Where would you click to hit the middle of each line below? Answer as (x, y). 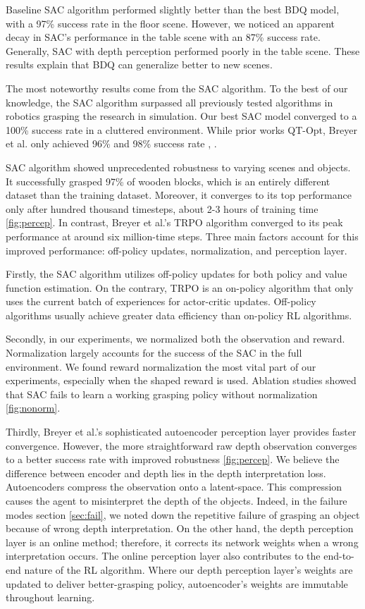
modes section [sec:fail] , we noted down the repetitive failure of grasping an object (183, 514)
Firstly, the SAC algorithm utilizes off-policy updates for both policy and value (177, 274)
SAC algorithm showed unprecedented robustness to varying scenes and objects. (178, 167)
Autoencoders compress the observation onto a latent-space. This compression (174, 487)
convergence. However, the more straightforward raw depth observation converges (181, 445)
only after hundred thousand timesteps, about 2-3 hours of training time (162, 208)
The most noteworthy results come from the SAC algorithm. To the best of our (177, 88)
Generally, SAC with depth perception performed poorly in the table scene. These (183, 50)
